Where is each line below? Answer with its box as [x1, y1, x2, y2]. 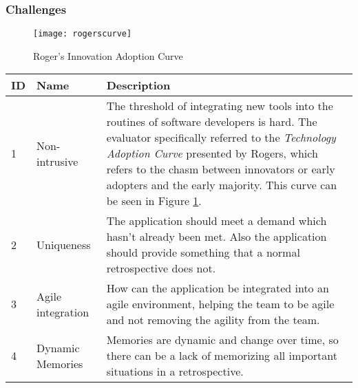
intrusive [36, 153, 78, 169]
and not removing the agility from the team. [106, 312, 320, 328]
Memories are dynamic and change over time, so [106, 332, 339, 348]
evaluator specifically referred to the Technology [106, 129, 336, 146]
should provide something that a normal [106, 244, 300, 261]
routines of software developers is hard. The [106, 114, 317, 130]
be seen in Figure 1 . [106, 193, 202, 209]
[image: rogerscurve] [33, 29, 132, 39]
